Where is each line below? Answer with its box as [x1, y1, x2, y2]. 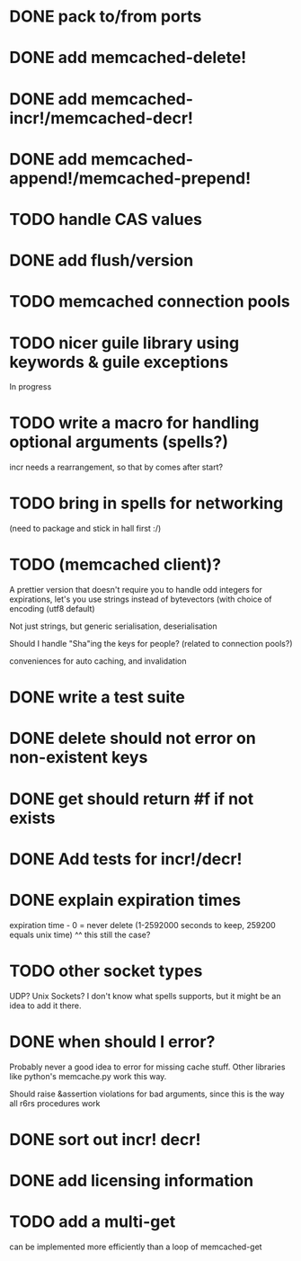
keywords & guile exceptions [9, 352, 229, 372]
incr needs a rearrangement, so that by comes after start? [9, 461, 223, 473]
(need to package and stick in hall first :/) [9, 523, 162, 534]
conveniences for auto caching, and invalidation [9, 656, 187, 666]
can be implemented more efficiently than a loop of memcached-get [9, 1241, 262, 1252]
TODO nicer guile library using [9, 333, 240, 353]
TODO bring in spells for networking [9, 493, 284, 514]
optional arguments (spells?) [9, 432, 229, 452]
